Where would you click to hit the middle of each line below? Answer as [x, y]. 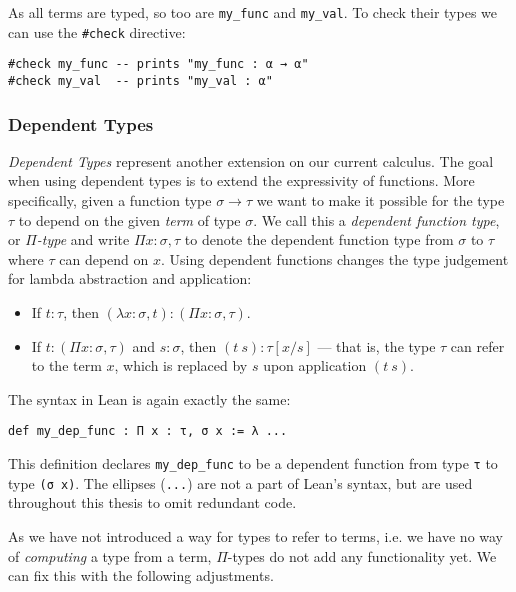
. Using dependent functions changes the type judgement [335, 258]
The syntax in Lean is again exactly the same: [149, 398]
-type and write [83, 239]
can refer [477, 345]
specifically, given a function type [110, 200]
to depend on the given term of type [129, 219]
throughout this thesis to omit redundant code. [152, 502]
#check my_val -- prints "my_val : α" [140, 80]
